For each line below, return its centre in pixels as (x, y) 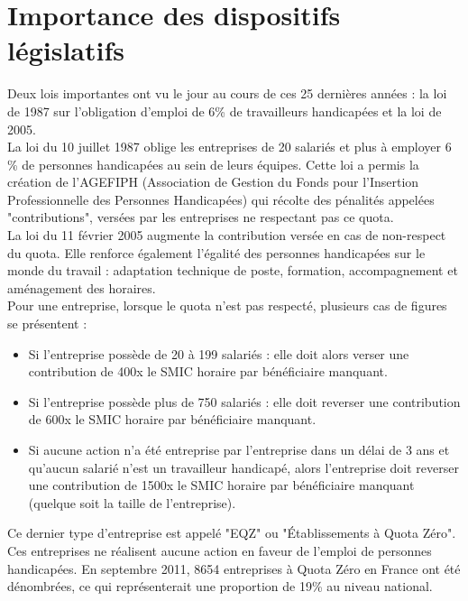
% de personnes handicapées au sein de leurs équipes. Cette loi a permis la (213, 164)
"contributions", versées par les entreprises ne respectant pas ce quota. (201, 217)
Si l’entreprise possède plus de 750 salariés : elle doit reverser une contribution (244, 401)
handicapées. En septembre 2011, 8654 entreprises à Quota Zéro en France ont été (234, 568)
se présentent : (47, 324)
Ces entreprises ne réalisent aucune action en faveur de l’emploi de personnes (220, 550)
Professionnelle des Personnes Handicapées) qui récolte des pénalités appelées (221, 199)
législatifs (66, 50)
